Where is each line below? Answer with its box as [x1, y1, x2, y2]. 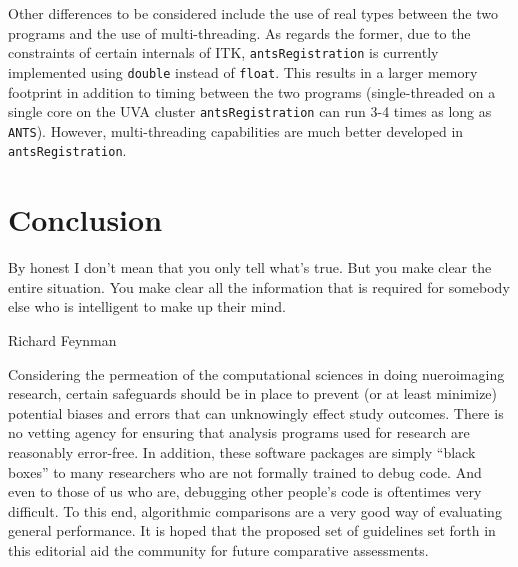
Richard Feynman [8, 329, 117, 350]
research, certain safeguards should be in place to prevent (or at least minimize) [8, 383, 498, 404]
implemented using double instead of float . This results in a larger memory [8, 61, 478, 82]
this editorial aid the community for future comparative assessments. [8, 539, 429, 560]
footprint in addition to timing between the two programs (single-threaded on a [8, 81, 496, 102]
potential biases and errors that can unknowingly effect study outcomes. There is [8, 402, 504, 423]
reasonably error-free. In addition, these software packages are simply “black [8, 441, 476, 462]
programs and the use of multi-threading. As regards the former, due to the [8, 22, 471, 43]
